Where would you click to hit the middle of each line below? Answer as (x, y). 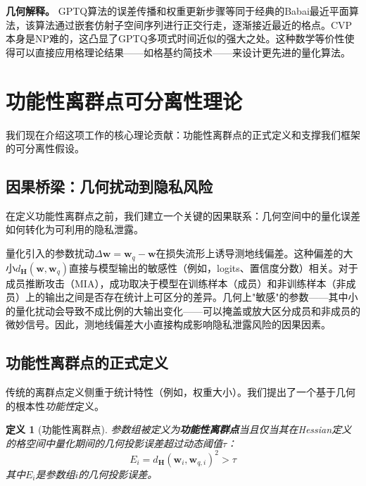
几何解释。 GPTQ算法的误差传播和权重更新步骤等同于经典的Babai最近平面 (177, 11)
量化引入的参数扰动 (50, 253)
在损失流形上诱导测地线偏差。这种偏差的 (250, 253)
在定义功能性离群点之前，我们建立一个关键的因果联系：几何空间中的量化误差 (183, 215)
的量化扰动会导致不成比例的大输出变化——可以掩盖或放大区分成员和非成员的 (183, 310)
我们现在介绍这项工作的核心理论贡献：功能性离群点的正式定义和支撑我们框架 (183, 134)
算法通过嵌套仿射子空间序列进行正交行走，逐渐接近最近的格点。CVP (194, 24)
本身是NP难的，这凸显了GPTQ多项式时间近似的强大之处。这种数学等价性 (175, 38)
